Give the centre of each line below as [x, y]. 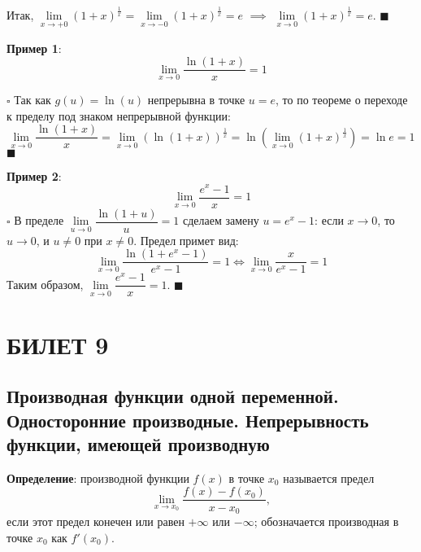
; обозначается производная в [326, 521]
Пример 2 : [34, 175]
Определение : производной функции [98, 478]
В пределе [39, 220]
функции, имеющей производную [138, 444]
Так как [33, 100]
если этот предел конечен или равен [95, 521]
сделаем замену [221, 220]
